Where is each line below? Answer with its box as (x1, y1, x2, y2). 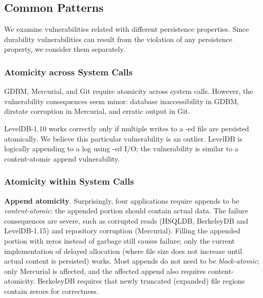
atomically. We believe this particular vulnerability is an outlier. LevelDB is (4, 133, 242, 144)
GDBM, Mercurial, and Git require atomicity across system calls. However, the (4, 86, 253, 96)
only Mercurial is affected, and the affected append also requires (4, 265, 206, 276)
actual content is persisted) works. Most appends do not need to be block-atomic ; (4, 255, 259, 266)
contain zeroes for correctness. (4, 285, 99, 296)
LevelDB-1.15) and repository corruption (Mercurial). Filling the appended (4, 225, 240, 236)
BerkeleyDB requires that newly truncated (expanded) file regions (37, 275, 245, 286)
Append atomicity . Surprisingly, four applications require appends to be (4, 195, 239, 206)
